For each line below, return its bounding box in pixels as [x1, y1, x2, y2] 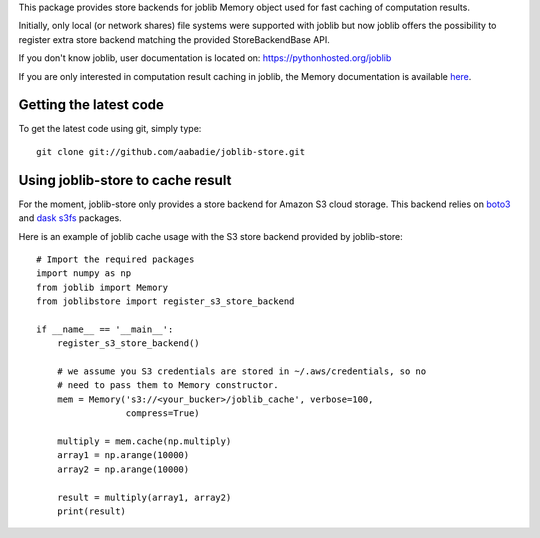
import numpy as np [36, 268, 132, 279]
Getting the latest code [18, 96, 165, 114]
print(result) [56, 505, 127, 517]
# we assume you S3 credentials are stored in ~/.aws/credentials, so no [56, 366, 427, 377]
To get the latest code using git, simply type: [18, 123, 202, 135]
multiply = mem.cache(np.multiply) [56, 436, 232, 447]
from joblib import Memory [36, 281, 169, 293]
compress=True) [125, 408, 200, 419]
